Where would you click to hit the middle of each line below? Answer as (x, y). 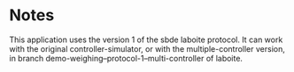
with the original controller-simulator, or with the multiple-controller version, (147, 48)
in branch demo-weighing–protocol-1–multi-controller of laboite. (126, 58)
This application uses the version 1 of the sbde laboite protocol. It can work (146, 40)
